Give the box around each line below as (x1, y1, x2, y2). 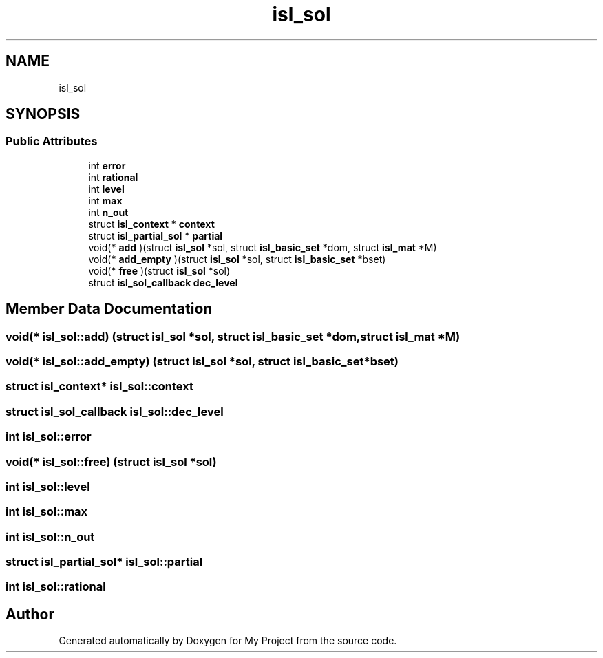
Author (6, 605, 54, 623)
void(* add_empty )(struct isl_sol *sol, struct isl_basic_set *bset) (88, 253, 386, 265)
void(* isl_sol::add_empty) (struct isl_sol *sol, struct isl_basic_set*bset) (6, 354, 399, 369)
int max (88, 194, 123, 206)
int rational (88, 171, 138, 183)
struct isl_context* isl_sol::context (6, 379, 193, 394)
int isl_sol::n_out (6, 529, 95, 544)
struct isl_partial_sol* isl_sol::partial (6, 555, 203, 569)
